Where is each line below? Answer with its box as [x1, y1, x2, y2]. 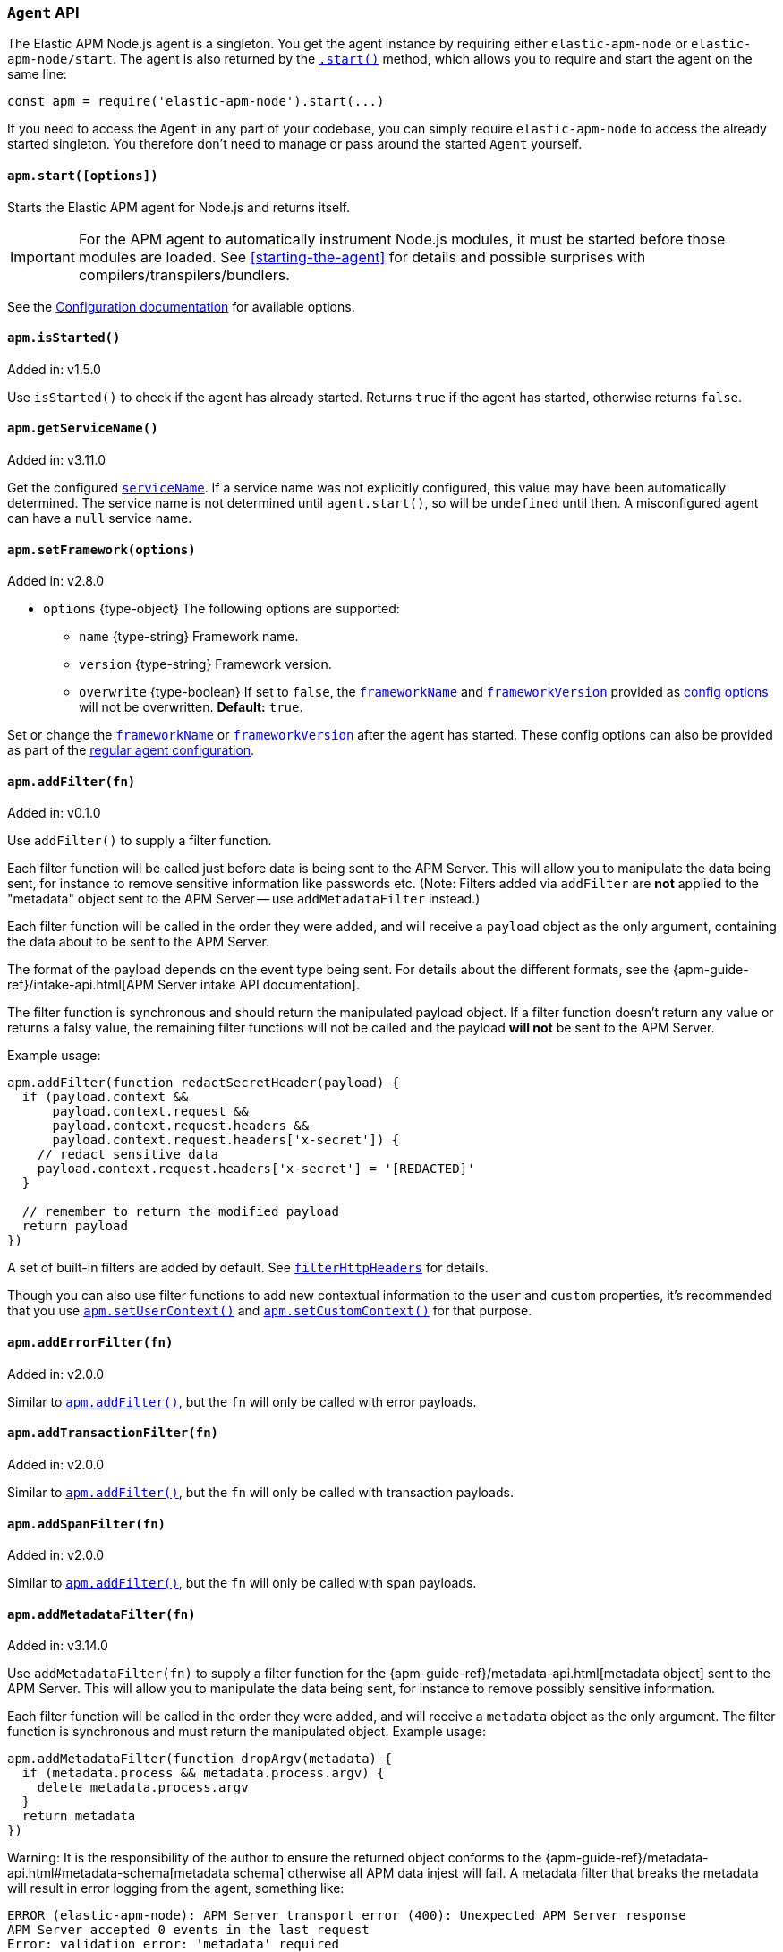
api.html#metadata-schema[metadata [7, 1865, 230, 1881]
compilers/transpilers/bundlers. [78, 265, 290, 284]
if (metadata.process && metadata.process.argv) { [21, 1766, 385, 1781]
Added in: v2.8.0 [7, 573, 105, 589]
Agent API [7, 4, 80, 21]
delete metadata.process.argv [37, 1780, 249, 1795]
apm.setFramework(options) [7, 542, 196, 557]
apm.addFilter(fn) [7, 774, 136, 789]
